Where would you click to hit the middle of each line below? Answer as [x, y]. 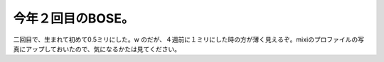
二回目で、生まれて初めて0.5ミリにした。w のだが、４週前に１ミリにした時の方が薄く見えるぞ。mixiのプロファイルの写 [189, 39]
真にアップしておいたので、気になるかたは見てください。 [97, 49]
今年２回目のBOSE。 [74, 18]
